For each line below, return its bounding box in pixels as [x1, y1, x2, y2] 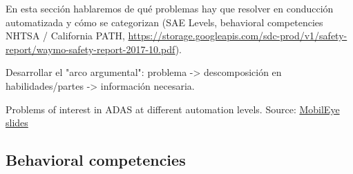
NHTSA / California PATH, [6, 28, 125, 43]
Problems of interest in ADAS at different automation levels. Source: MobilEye [6, 101, 340, 116]
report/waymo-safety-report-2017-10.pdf [6, 41, 175, 56]
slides [6, 115, 28, 130]
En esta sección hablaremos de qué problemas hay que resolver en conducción [6, 1, 334, 15]
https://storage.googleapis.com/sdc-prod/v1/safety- [128, 28, 347, 43]
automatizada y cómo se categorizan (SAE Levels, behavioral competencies [6, 14, 323, 29]
